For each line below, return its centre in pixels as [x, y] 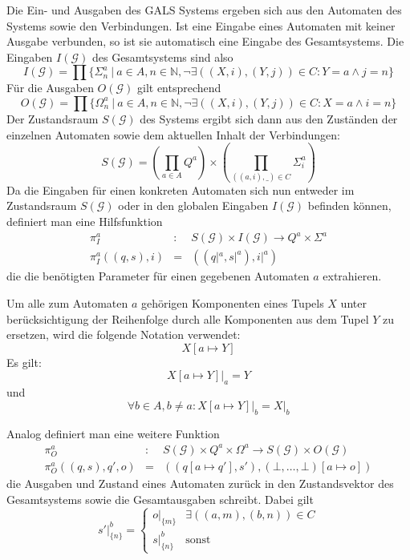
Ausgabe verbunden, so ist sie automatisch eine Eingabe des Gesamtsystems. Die [205, 41]
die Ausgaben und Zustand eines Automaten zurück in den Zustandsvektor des [200, 483]
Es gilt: [24, 362]
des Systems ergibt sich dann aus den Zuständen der [269, 118]
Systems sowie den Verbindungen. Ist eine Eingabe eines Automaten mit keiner [201, 25]
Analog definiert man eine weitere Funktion [113, 433]
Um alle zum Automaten [67, 302]
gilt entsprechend [179, 88]
